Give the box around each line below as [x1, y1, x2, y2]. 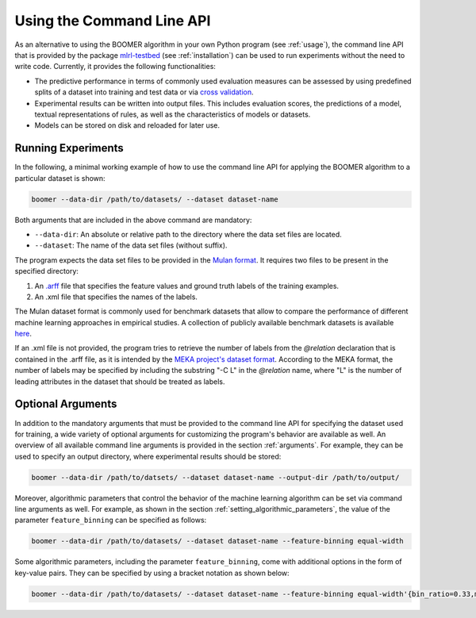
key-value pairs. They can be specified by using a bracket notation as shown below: [14, 568, 290, 578]
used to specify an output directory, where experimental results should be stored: [14, 451, 282, 461]
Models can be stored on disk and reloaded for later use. [34, 121, 221, 130]
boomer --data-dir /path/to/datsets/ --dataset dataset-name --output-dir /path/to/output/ [31, 473, 400, 482]
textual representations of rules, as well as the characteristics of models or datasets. [34, 109, 311, 119]
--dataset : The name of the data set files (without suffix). [34, 240, 228, 250]
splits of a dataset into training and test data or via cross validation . [34, 87, 254, 97]
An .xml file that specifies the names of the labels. [34, 292, 198, 301]
